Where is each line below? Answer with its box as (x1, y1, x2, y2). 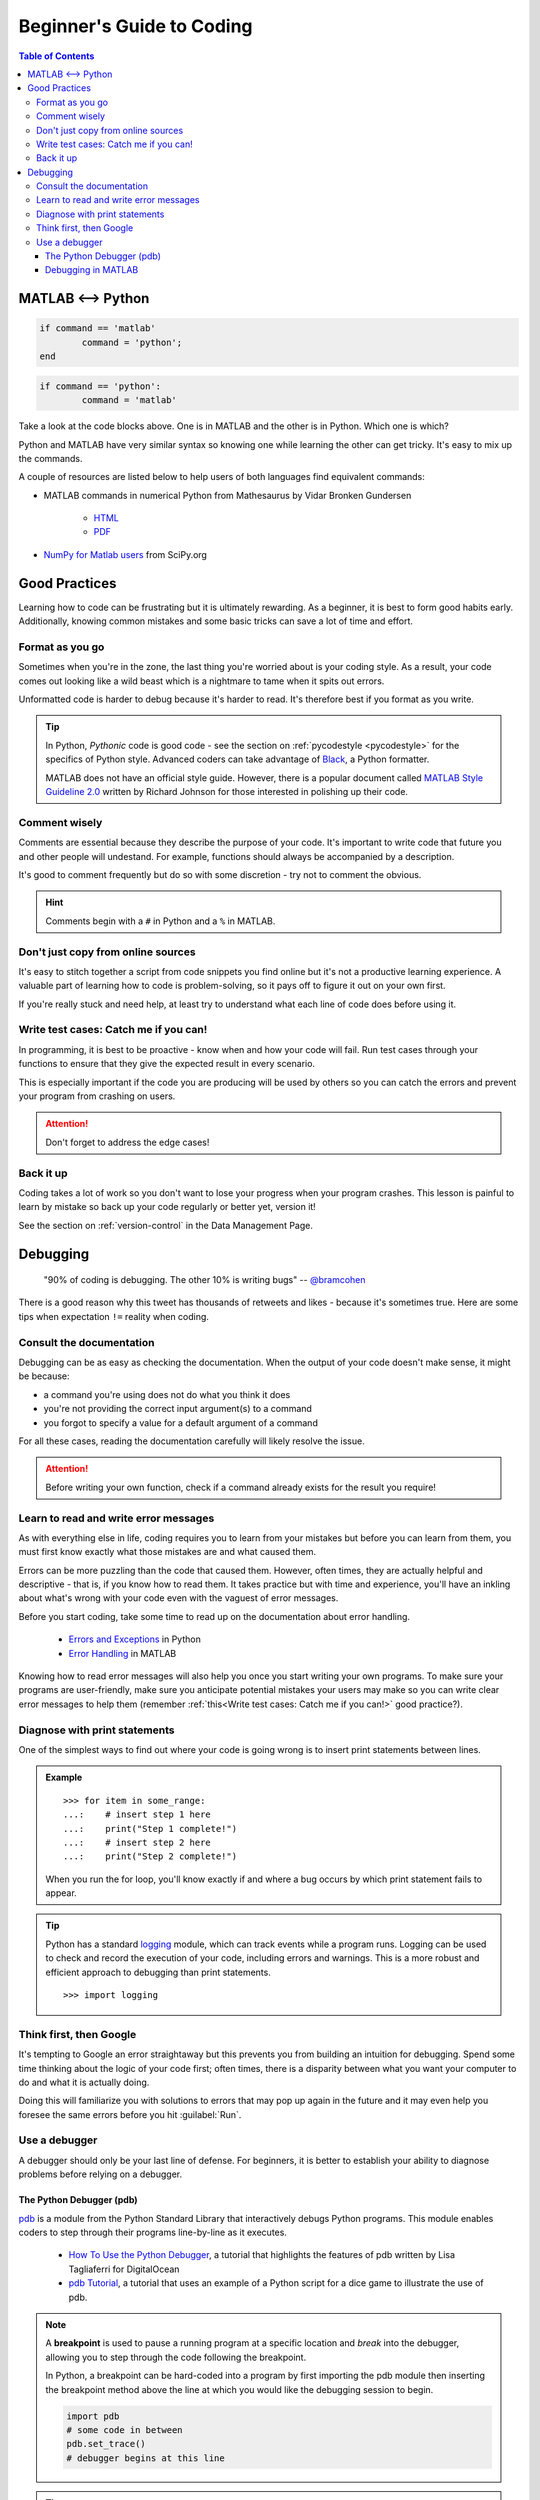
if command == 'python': (39, 380, 162, 392)
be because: (18, 1370, 70, 1382)
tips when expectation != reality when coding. (18, 1310, 210, 1322)
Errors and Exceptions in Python (68, 1633, 202, 1645)
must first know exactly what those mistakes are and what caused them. (18, 1546, 317, 1558)
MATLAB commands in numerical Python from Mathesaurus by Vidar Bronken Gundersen (43, 489, 412, 501)
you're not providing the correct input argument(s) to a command (43, 1403, 312, 1415)
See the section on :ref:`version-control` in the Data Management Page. (18, 1219, 314, 1231)
